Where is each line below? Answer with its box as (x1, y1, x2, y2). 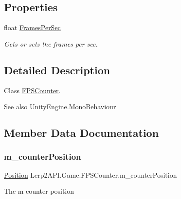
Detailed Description (4, 62, 110, 77)
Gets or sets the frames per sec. (4, 38, 98, 49)
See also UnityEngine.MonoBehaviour (4, 101, 116, 112)
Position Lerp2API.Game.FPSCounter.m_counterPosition (4, 169, 177, 180)
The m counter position (4, 186, 74, 196)
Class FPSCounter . (4, 85, 61, 95)
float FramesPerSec (4, 22, 61, 33)
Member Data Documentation (4, 125, 159, 140)
